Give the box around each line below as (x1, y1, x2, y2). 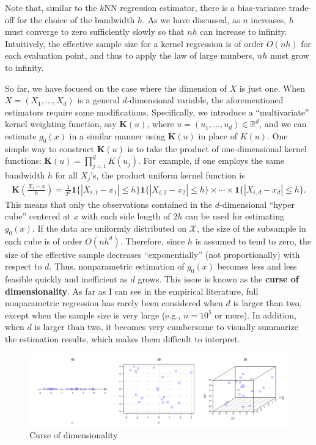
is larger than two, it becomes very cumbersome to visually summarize (34, 320, 298, 333)
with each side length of (81, 210, 171, 223)
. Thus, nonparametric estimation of (49, 260, 185, 273)
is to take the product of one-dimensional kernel (127, 142, 307, 155)
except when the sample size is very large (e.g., (5, 308, 181, 321)
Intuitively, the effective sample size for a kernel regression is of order (5, 37, 264, 50)
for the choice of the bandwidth (17, 13, 135, 26)
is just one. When (239, 81, 306, 94)
